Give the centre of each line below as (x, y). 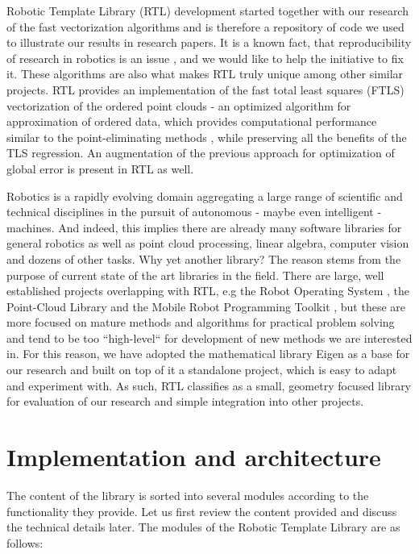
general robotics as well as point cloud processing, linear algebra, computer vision (208, 243)
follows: (25, 542)
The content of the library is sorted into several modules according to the (188, 495)
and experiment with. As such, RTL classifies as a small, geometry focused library (209, 385)
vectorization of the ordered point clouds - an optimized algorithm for (179, 105)
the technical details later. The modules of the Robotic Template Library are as (203, 527)
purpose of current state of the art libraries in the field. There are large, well (195, 275)
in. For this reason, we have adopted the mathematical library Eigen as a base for (208, 354)
